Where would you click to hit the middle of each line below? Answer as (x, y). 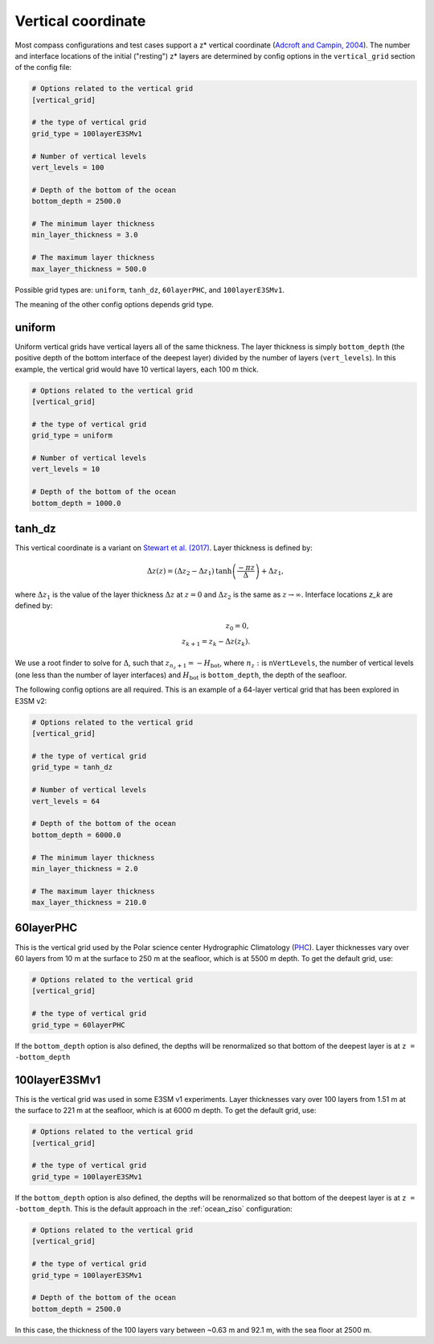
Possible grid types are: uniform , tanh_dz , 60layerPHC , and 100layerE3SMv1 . (150, 290)
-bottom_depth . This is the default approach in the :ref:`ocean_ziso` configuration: (154, 1209)
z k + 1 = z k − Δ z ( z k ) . (216, 643)
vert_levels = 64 (66, 801)
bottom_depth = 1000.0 (76, 503)
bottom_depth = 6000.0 (76, 835)
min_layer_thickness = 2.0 (85, 868)
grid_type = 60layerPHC (79, 1025)
